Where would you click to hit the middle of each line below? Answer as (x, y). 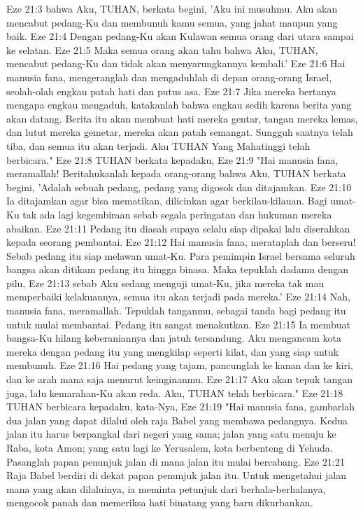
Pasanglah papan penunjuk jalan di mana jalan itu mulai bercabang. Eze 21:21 (176, 461)
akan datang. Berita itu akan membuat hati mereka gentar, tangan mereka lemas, (182, 118)
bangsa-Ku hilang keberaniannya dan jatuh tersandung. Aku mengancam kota (174, 338)
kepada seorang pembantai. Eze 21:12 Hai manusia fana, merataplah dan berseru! (181, 242)
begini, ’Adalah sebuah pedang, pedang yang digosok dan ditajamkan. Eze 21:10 (179, 187)
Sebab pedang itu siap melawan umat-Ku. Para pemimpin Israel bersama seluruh (181, 255)
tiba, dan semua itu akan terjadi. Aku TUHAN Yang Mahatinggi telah (158, 145)
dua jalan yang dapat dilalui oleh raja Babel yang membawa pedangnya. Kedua (177, 420)
